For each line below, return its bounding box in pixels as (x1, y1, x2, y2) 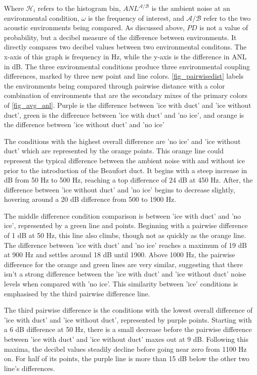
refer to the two (203, 12, 251, 23)
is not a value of (199, 22, 248, 33)
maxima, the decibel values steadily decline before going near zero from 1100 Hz (4, 343, 247, 354)
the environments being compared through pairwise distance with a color (4, 80, 225, 91)
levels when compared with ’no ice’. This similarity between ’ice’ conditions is (4, 279, 238, 289)
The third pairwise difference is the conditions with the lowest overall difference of (4, 305, 253, 315)
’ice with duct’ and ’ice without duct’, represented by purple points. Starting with (4, 314, 252, 325)
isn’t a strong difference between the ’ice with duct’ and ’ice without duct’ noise (4, 269, 246, 279)
